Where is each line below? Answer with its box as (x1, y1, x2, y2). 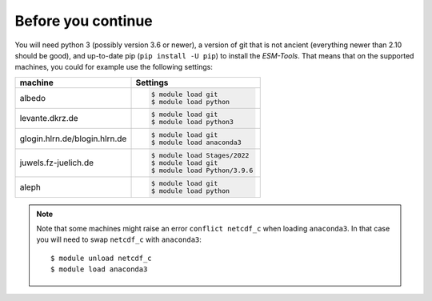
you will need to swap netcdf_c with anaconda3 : (36, 235, 202, 244)
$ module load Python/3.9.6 (150, 166, 254, 175)
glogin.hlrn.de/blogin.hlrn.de (19, 133, 127, 144)
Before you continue (14, 12, 153, 30)
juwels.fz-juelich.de (19, 157, 94, 168)
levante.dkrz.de (19, 113, 79, 124)
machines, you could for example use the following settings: (14, 62, 214, 72)
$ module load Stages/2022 (150, 150, 250, 159)
